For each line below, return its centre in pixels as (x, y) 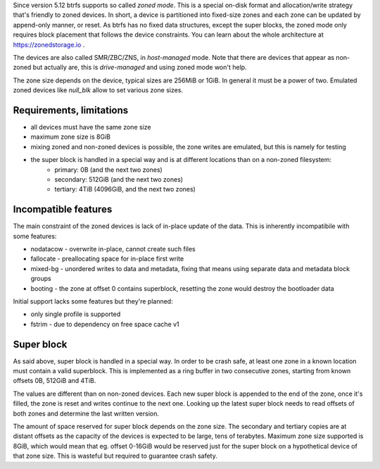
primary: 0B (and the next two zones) (109, 170)
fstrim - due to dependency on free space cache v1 (105, 324)
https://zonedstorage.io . (49, 44)
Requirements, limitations (71, 110)
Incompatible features (63, 210)
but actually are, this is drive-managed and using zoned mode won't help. (140, 68)
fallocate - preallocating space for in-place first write (107, 259)
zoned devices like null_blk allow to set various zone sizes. (98, 90)
